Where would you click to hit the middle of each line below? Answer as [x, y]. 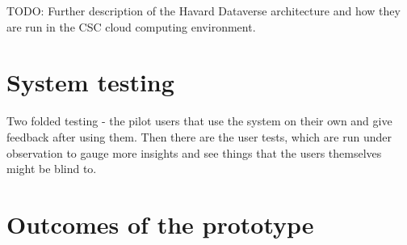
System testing [90, 82]
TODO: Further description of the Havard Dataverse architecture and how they [203, 11]
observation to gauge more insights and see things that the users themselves [194, 152]
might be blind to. [52, 169]
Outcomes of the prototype [160, 224]
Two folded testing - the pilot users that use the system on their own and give [199, 121]
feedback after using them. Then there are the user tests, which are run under [199, 136]
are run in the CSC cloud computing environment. [131, 26]
